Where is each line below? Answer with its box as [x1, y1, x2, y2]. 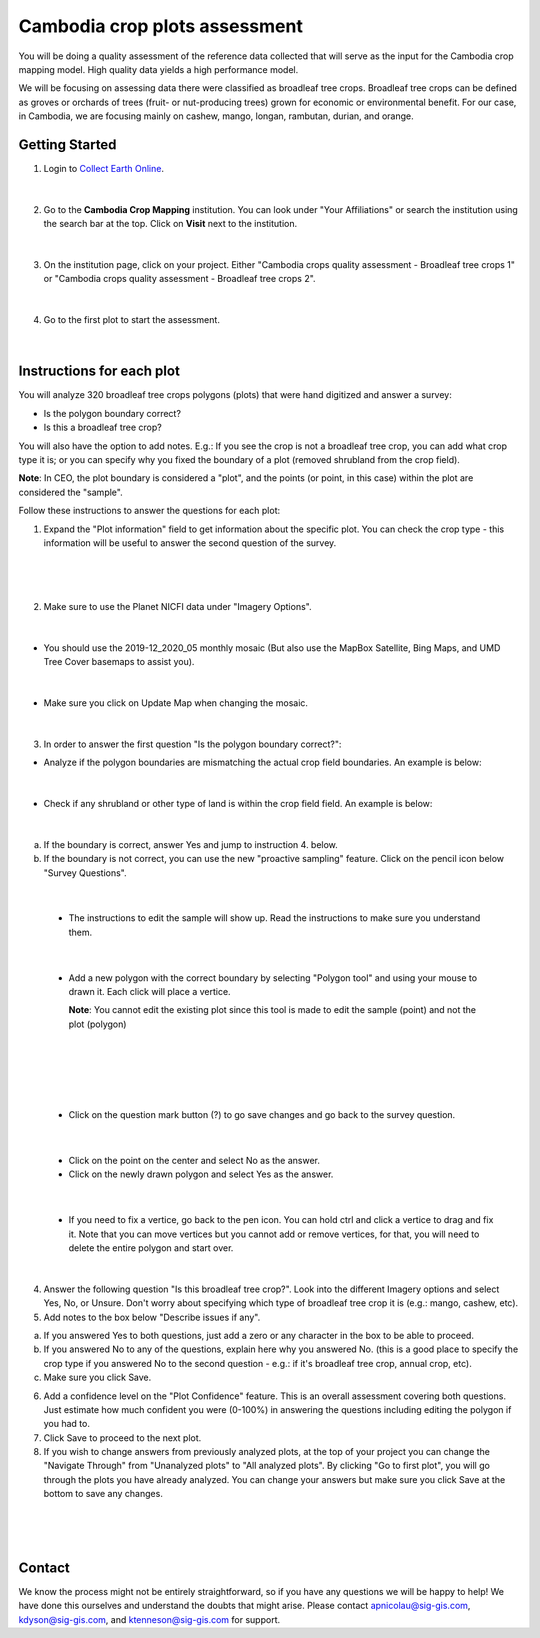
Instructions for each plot [18, 363, 180, 380]
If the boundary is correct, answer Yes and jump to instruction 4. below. [43, 838, 339, 850]
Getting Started [18, 136, 117, 153]
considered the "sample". [18, 486, 124, 498]
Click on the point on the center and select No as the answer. [68, 1155, 320, 1167]
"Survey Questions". [43, 866, 127, 879]
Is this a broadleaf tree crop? [43, 421, 162, 434]
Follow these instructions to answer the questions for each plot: [18, 505, 280, 517]
